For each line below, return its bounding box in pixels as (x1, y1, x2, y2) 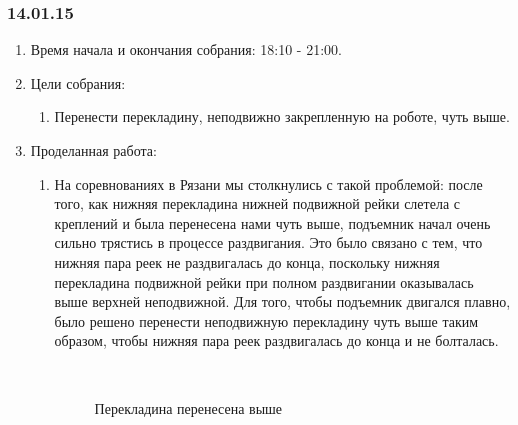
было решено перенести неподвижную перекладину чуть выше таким (54, 310, 479, 331)
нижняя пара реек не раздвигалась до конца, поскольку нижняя (54, 251, 440, 272)
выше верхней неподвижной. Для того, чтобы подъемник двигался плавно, (54, 291, 511, 312)
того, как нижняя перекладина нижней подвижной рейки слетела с (54, 193, 460, 214)
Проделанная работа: (30, 140, 157, 160)
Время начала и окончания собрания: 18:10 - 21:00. (30, 39, 342, 60)
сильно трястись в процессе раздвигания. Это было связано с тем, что (54, 232, 483, 253)
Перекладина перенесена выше (94, 397, 283, 418)
